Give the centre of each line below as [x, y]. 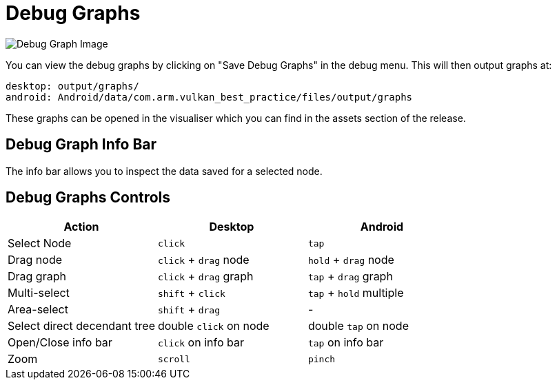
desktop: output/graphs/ [72, 86]
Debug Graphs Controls [88, 198]
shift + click [191, 293]
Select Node [40, 243]
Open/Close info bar [60, 343]
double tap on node [358, 326]
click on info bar [201, 343]
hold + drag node [351, 260]
